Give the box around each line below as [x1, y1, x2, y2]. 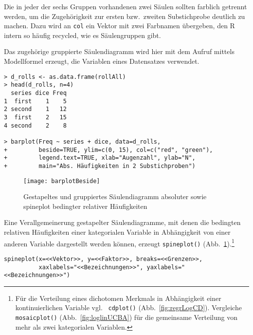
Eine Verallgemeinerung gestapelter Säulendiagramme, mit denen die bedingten [4, 217, 241, 227]
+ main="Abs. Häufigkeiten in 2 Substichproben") [4, 162, 196, 169]
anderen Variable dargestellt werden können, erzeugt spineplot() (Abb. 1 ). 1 [4, 237, 235, 248]
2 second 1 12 [4, 106, 67, 113]
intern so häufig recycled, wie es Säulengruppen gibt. [4, 30, 161, 40]
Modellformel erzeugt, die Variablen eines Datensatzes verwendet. [4, 56, 199, 66]
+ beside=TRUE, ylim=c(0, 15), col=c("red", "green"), [4, 146, 213, 153]
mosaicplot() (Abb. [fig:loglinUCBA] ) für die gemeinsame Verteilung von [15, 312, 237, 322]
